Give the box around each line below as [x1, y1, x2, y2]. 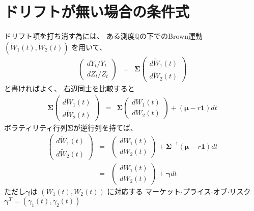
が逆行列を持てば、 [73, 122, 137, 133]
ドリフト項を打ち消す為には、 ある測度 [4, 31, 135, 41]
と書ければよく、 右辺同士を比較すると [4, 83, 135, 94]
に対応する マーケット [107, 186, 181, 196]
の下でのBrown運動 [139, 31, 203, 41]
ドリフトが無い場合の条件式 [4, 1, 190, 22]
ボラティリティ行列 [4, 122, 68, 133]
